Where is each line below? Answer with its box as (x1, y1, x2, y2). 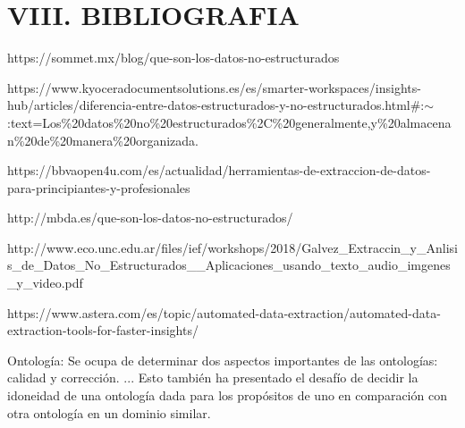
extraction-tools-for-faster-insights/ (7, 321, 199, 340)
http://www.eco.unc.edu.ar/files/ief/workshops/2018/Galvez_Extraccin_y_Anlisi (7, 238, 458, 256)
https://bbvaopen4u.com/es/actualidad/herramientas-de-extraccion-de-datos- (7, 161, 431, 180)
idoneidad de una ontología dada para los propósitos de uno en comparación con (7, 386, 447, 405)
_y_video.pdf (7, 273, 83, 292)
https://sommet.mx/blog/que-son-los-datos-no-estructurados (7, 48, 340, 67)
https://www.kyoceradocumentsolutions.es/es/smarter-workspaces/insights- (7, 78, 421, 97)
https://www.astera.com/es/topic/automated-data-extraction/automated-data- (7, 303, 441, 322)
